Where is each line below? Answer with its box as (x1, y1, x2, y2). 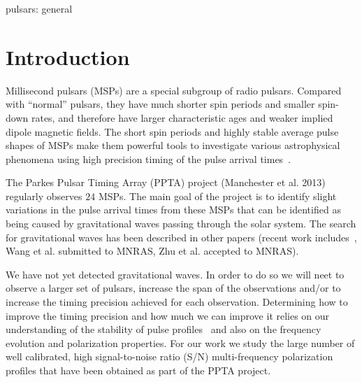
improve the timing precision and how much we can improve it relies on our (6, 308, 330, 323)
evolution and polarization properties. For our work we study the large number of (6, 335, 355, 350)
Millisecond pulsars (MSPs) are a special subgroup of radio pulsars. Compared (6, 83, 342, 97)
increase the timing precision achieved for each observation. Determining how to (6, 295, 348, 309)
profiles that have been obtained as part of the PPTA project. (6, 363, 271, 377)
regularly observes (6, 188, 82, 203)
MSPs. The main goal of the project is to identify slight (98, 188, 337, 203)
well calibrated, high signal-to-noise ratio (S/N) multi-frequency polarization (6, 349, 333, 364)
